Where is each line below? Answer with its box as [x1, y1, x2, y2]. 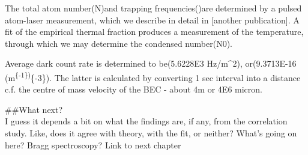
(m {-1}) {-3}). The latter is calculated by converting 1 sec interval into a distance [5, 69, 301, 84]
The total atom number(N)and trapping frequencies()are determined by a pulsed [5, 2, 302, 14]
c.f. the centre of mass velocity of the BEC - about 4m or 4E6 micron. [5, 83, 262, 96]
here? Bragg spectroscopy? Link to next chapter [5, 138, 181, 151]
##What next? [5, 103, 63, 115]
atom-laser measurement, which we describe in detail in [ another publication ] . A [5, 13, 300, 26]
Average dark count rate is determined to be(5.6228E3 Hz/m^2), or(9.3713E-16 [5, 57, 297, 70]
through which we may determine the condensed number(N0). [5, 37, 232, 49]
